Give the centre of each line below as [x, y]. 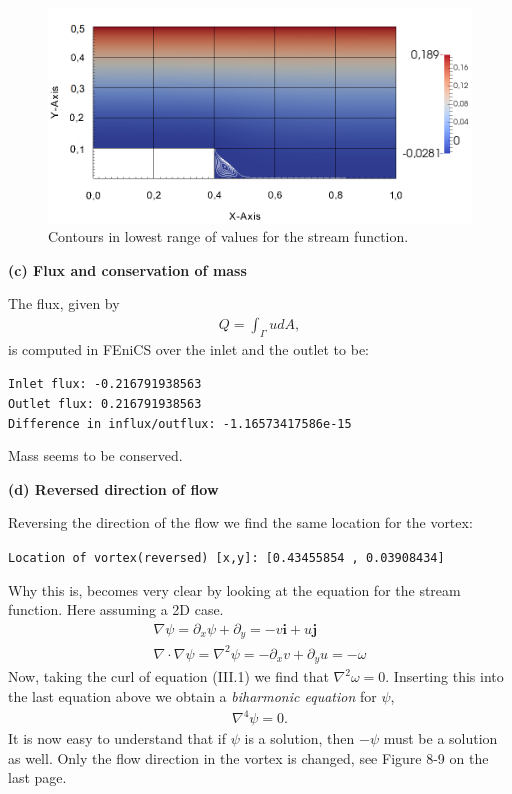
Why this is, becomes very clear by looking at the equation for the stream [234, 589]
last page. [37, 777]
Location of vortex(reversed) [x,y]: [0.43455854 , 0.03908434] [226, 558]
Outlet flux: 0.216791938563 [105, 403]
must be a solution [440, 738]
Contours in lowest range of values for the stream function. [228, 236]
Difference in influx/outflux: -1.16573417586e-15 [180, 423]
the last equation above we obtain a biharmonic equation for [192, 695]
